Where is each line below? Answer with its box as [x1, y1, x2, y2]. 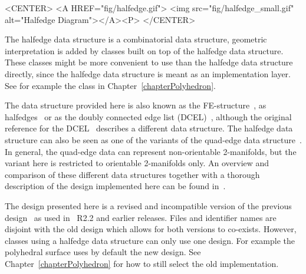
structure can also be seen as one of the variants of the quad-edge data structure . [5, 133, 302, 146]
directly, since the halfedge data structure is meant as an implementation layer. [5, 67, 291, 80]
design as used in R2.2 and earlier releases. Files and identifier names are [5, 211, 277, 223]
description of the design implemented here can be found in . [5, 180, 226, 192]
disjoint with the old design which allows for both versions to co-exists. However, [5, 223, 297, 235]
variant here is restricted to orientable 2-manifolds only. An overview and [5, 157, 269, 169]
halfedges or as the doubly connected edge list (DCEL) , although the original [5, 110, 292, 123]
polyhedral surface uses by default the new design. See [5, 246, 201, 258]
